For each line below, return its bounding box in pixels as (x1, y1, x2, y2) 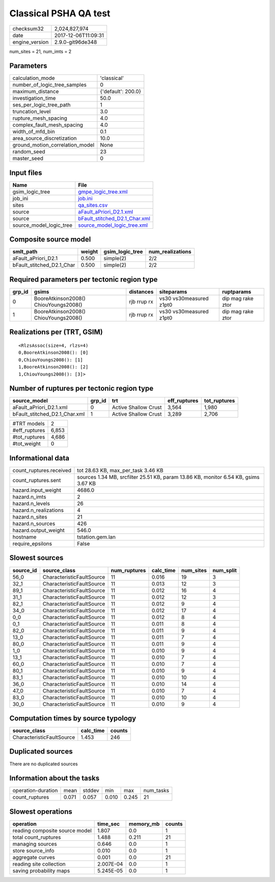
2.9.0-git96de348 (54, 38, 97, 45)
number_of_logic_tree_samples (12, 82, 87, 89)
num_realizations (148, 248, 192, 255)
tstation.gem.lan (77, 533, 116, 540)
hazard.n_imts (12, 493, 46, 500)
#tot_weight (12, 440, 41, 447)
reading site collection (12, 860, 66, 867)
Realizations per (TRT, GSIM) (9, 328, 103, 336)
